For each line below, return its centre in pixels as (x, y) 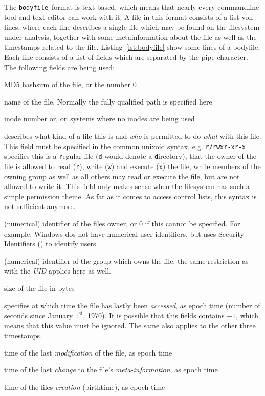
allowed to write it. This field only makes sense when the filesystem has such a (127, 186)
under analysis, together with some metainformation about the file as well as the (130, 37)
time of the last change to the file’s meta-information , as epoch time (111, 370)
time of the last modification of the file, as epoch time (88, 352)
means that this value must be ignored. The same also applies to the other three (130, 325)
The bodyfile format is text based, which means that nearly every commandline (132, 7)
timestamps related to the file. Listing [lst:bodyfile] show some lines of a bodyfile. (132, 47)
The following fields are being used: (60, 67)
